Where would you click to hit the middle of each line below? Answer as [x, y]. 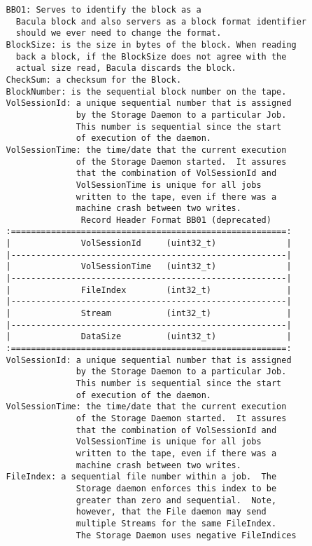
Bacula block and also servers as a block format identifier [161, 21]
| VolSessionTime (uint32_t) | [149, 267]
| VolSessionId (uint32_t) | [149, 244]
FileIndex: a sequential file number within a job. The [141, 477]
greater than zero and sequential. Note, [176, 500]
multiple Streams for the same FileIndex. [176, 523]
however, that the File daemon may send [171, 512]
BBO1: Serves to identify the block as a [104, 10]
